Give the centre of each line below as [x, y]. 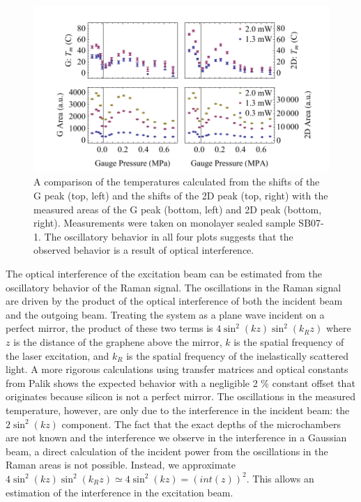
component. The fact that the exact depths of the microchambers [201, 424]
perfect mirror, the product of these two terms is [109, 328]
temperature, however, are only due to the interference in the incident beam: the [178, 410]
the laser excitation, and [57, 355]
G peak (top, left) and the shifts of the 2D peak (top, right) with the [181, 196]
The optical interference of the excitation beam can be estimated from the [164, 274]
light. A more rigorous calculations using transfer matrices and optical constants [177, 369]
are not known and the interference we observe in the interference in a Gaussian [176, 438]
